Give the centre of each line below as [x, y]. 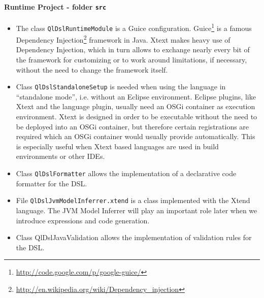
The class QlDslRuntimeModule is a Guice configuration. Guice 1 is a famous [134, 27]
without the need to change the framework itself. [92, 69]
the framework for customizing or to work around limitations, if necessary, [131, 60]
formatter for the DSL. [52, 183]
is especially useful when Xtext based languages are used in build [117, 146]
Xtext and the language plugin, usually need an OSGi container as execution [136, 106]
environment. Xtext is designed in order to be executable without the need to [137, 117]
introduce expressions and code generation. [83, 220]
